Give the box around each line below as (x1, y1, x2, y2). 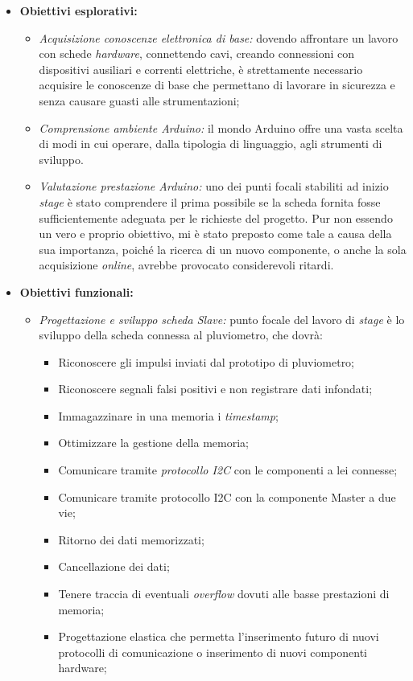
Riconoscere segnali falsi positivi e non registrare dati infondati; (58, 380, 373, 397)
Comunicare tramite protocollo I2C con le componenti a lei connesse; (58, 462, 398, 478)
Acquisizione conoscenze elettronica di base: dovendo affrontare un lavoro (39, 29, 399, 46)
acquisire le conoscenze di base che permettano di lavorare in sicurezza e (39, 76, 395, 93)
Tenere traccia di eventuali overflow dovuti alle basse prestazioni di (58, 585, 390, 602)
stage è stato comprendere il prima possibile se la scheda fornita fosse (39, 193, 381, 210)
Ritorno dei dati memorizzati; (58, 531, 204, 548)
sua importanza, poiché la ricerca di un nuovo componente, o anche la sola (39, 240, 407, 257)
